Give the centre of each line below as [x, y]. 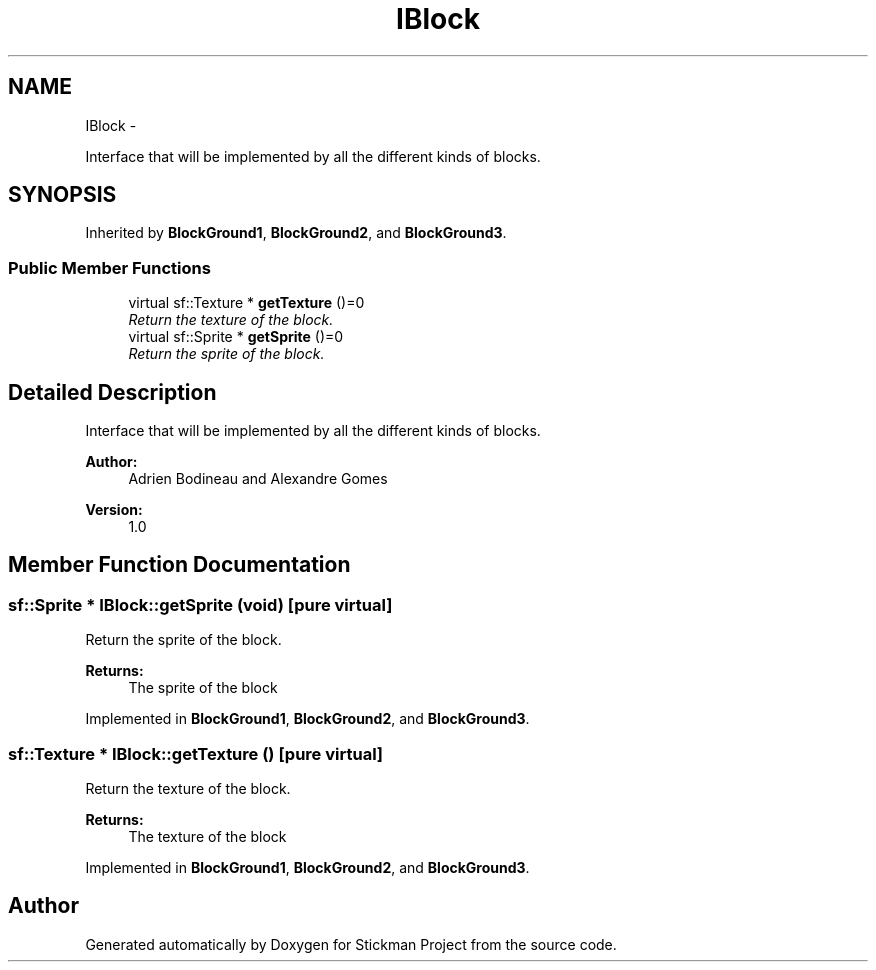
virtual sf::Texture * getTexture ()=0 [246, 303]
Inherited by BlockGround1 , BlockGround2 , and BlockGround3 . [296, 233]
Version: [114, 510]
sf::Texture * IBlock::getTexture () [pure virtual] [196, 753]
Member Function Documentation [179, 565]
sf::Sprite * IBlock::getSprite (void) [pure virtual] [200, 604]
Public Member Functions [109, 267]
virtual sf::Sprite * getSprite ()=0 [236, 337]
